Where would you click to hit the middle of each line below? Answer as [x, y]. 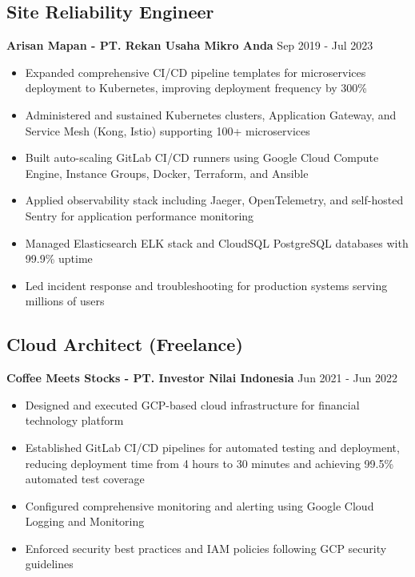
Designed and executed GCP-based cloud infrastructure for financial [192, 404]
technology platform [74, 420]
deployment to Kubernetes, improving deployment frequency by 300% [196, 88]
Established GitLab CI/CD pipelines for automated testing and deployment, [212, 447]
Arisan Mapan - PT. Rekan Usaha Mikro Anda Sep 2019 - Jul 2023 [190, 45]
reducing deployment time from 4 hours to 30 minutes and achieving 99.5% [209, 463]
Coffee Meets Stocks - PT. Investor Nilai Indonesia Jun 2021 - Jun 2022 [202, 378]
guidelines [49, 564]
